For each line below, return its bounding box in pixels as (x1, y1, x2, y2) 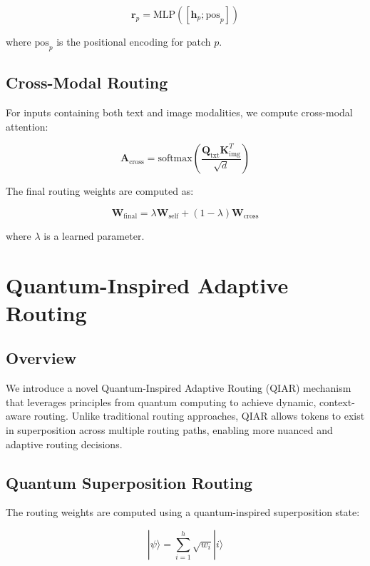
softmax (158, 153, 192, 164)
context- (319, 394, 355, 409)
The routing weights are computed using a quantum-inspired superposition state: (6, 505, 360, 520)
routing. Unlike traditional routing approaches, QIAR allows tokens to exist (34, 408, 365, 423)
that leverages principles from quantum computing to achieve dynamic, (6, 394, 317, 409)
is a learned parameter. (43, 228, 145, 243)
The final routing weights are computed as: (6, 183, 194, 198)
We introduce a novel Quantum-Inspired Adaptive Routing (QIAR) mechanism (6, 380, 351, 395)
